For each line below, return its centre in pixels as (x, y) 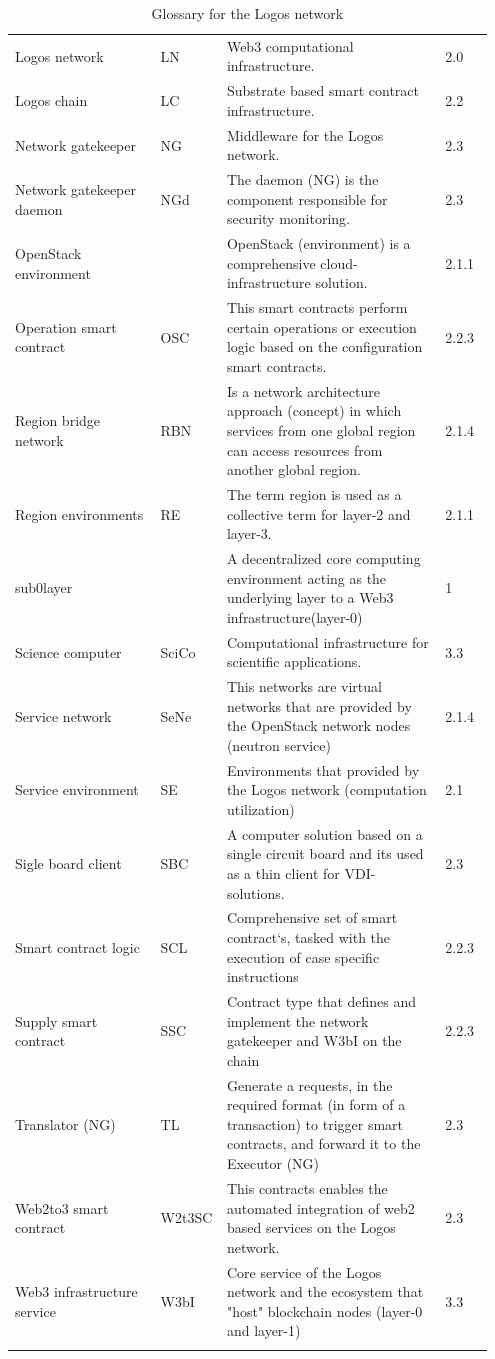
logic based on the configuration (324, 346)
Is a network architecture (303, 390)
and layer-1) (263, 1330)
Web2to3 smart (62, 1207)
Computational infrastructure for (327, 641)
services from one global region (321, 430)
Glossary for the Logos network (247, 13)
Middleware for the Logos (305, 134)
